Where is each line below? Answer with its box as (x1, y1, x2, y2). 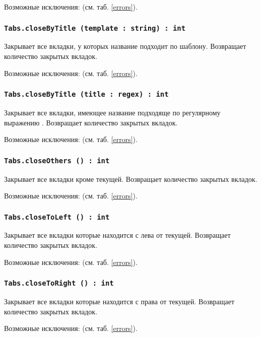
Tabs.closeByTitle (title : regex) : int (4, 90, 169, 99)
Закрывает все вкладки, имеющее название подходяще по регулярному (4, 107, 221, 117)
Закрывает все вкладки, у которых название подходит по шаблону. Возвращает (4, 41, 246, 51)
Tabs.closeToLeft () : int (4, 213, 110, 221)
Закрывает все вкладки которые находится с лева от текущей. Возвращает (4, 230, 231, 240)
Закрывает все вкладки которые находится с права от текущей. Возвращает (4, 296, 235, 307)
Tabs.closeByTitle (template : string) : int (4, 24, 186, 32)
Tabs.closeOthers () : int (4, 156, 110, 165)
